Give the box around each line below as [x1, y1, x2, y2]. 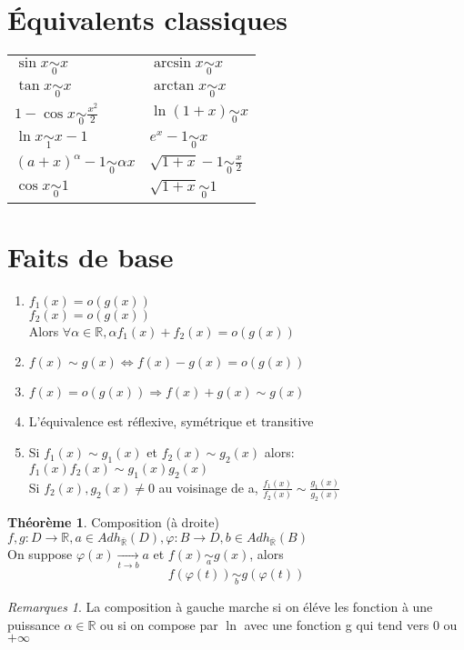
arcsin [154, 55, 192, 71]
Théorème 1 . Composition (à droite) [7, 513, 219, 532]
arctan [154, 77, 195, 93]
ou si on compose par [100, 615, 218, 634]
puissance [7, 615, 60, 634]
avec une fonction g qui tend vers [244, 615, 429, 634]
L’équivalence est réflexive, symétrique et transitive [28, 412, 314, 431]
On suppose [7, 545, 73, 564]
